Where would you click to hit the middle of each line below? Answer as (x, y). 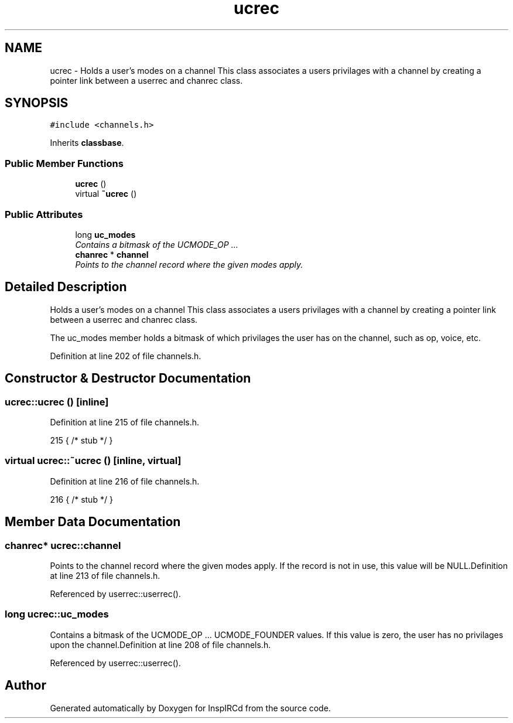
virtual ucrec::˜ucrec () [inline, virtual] (93, 461)
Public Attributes (44, 214)
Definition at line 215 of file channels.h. (125, 422)
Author (25, 686)
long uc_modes (105, 234)
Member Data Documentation (93, 522)
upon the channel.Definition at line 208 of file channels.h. (160, 644)
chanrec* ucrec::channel (63, 545)
